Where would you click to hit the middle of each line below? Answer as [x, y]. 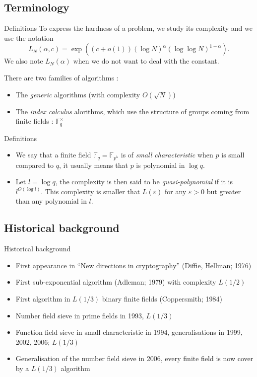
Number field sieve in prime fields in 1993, [80, 315]
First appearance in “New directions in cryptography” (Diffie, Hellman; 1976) [133, 265]
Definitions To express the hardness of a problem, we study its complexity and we [128, 28]
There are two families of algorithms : [61, 77]
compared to [35, 165]
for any [175, 191]
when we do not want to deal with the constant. [146, 61]
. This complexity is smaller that [91, 191]
